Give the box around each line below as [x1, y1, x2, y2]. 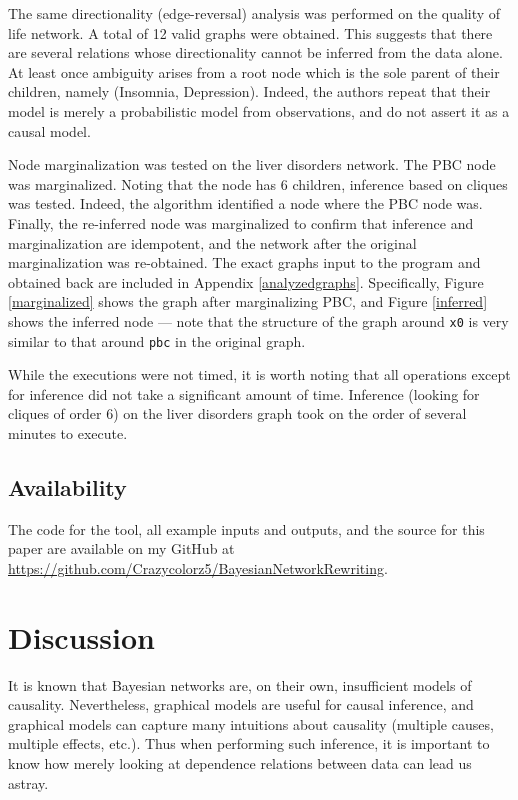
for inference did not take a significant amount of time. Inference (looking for [8, 383, 480, 404]
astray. [8, 772, 49, 793]
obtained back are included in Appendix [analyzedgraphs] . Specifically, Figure [8, 271, 484, 292]
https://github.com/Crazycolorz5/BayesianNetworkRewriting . [8, 557, 388, 578]
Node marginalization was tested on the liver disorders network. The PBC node [8, 154, 496, 175]
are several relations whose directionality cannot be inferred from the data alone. [8, 42, 503, 63]
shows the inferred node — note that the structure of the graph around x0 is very [8, 310, 509, 331]
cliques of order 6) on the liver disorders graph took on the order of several [8, 403, 467, 424]
